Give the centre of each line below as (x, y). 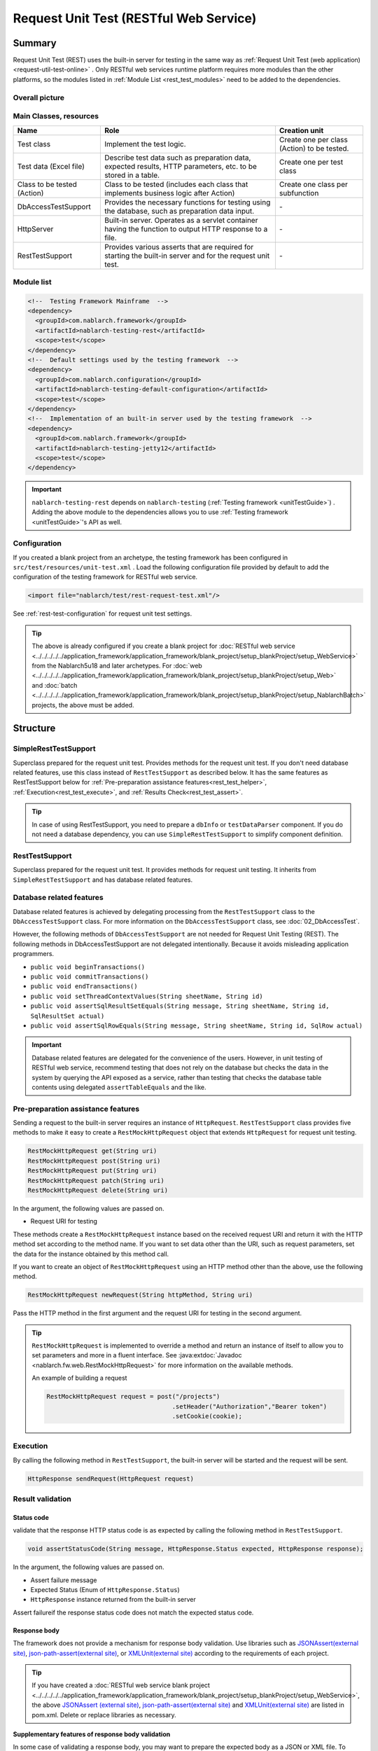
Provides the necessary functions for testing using (187, 202)
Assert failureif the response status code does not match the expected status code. (133, 1612)
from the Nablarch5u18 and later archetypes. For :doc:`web (117, 665)
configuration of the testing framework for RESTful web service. (105, 577)
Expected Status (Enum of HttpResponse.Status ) (105, 1590)
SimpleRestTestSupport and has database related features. (103, 880)
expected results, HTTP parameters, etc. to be (180, 166)
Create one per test (311, 162)
